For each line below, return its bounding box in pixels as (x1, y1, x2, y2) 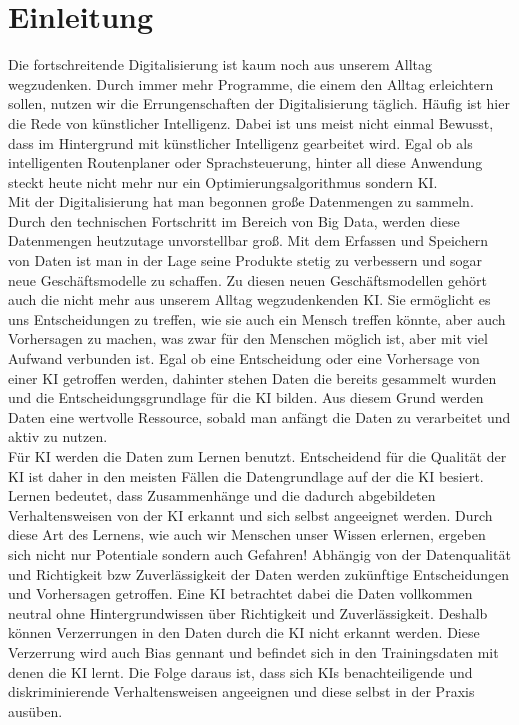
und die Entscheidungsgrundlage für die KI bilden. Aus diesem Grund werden (8, 387, 484, 408)
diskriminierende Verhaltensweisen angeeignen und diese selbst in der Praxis (8, 681, 475, 702)
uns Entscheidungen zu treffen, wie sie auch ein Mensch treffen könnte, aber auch (8, 308, 506, 329)
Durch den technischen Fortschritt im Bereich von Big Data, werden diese (8, 210, 460, 231)
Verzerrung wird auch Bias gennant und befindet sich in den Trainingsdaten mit (8, 641, 499, 662)
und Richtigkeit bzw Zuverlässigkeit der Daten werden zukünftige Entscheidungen (8, 563, 510, 584)
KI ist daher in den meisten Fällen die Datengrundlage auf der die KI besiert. (8, 465, 484, 486)
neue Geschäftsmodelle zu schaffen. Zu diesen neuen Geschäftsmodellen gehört (8, 269, 487, 290)
